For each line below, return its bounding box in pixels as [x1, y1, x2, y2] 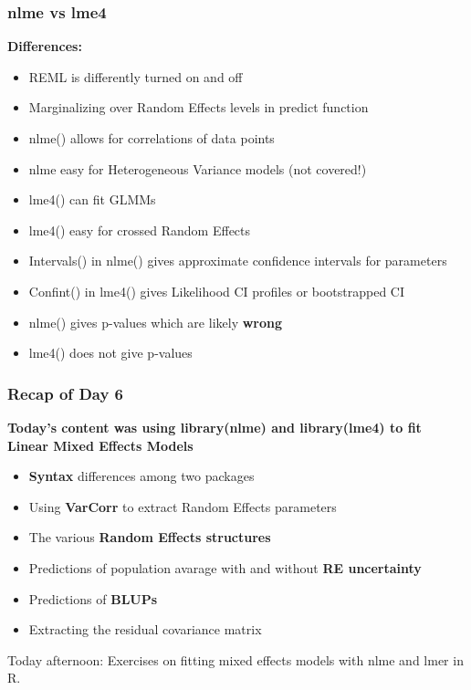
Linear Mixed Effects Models [7, 435, 194, 455]
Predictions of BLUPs [28, 589, 158, 608]
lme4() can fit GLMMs [28, 190, 156, 209]
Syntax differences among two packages [28, 466, 255, 486]
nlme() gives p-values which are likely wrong [28, 312, 283, 331]
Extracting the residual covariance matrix [28, 620, 262, 639]
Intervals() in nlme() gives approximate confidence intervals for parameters [28, 251, 447, 270]
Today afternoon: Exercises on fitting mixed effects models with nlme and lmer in [7, 650, 464, 669]
